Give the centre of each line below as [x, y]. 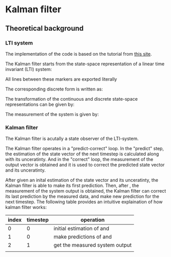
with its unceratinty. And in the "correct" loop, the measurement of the [79, 159]
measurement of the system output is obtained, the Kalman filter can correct [86, 191]
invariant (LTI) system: [29, 69]
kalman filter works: [26, 207]
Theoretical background [45, 28]
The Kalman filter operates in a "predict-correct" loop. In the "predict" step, [85, 149]
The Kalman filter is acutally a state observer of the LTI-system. [72, 138]
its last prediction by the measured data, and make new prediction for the [82, 196]
